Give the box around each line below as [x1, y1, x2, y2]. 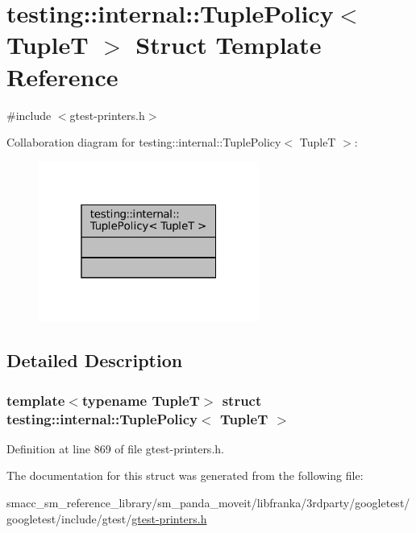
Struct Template [135, 28, 322, 61]
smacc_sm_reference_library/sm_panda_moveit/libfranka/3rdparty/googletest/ [6, 494, 410, 510]
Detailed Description [6, 348, 183, 373]
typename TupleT [81, 390, 200, 410]
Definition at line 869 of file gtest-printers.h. [6, 440, 224, 457]
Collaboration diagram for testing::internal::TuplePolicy [6, 134, 281, 151]
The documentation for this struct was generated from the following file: [6, 467, 364, 484]
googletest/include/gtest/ [6, 510, 132, 527]
